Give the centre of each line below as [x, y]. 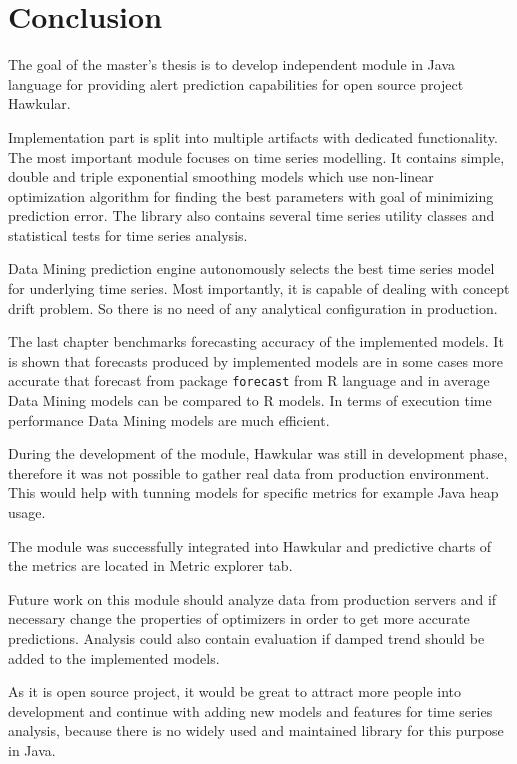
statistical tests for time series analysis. [128, 234]
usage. [27, 512]
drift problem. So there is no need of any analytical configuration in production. [253, 307]
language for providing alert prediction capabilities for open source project [236, 83]
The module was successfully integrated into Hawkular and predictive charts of [250, 545]
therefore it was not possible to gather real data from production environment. [249, 472]
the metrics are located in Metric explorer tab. [150, 565]
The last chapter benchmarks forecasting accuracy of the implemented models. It [256, 341]
